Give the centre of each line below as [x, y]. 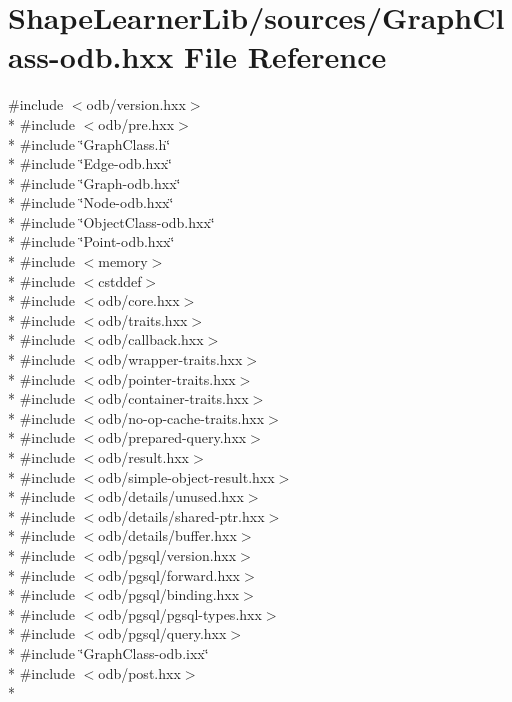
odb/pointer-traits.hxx [167, 378]
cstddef [120, 280]
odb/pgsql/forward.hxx [169, 574]
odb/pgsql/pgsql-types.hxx [180, 613]
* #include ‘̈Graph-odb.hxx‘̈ [94, 182]
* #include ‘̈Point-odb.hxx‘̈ [91, 241]
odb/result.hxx [143, 457]
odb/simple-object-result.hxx [186, 476]
